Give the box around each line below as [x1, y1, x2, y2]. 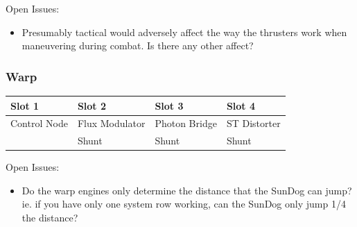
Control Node [10, 116, 68, 131]
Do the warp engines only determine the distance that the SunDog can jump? [21, 183, 352, 197]
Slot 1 [10, 98, 40, 112]
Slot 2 [77, 98, 107, 112]
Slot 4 [226, 98, 256, 112]
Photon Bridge [155, 116, 217, 131]
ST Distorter [226, 116, 281, 131]
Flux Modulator [77, 116, 146, 131]
